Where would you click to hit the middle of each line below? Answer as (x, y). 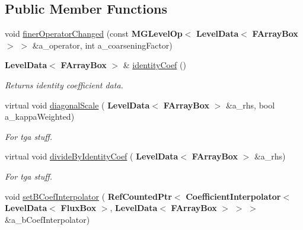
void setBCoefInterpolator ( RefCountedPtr (88, 196)
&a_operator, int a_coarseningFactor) (102, 45)
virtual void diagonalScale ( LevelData (77, 105)
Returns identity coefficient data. (64, 84)
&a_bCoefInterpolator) (47, 219)
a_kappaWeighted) (40, 116)
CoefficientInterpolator (233, 196)
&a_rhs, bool (250, 105)
